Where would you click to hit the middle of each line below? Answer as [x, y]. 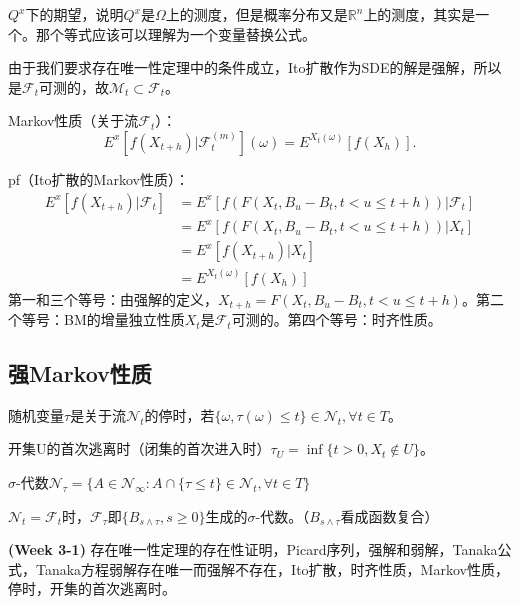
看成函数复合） [389, 515]
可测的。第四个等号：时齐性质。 [336, 319]
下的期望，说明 [74, 14]
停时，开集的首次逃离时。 [92, 588]
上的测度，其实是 [419, 14]
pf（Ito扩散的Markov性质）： [98, 178]
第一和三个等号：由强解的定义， [113, 298]
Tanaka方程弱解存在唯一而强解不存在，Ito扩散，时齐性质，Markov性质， [272, 568]
